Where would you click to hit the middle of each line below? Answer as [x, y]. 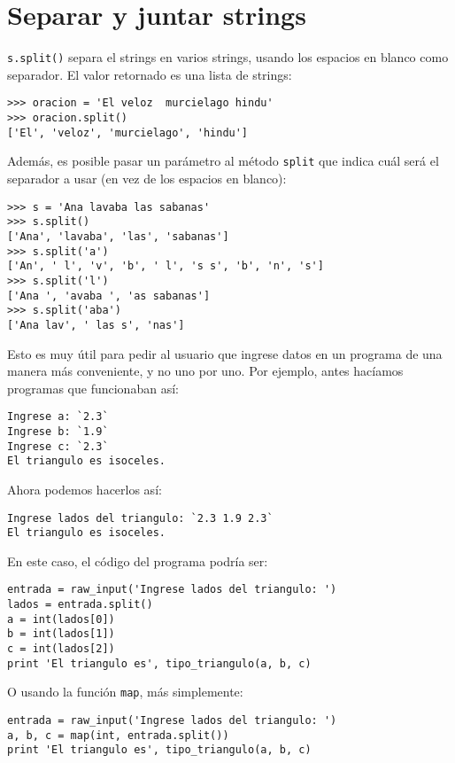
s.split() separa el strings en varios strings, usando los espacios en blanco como [228, 57]
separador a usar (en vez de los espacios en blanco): [147, 178]
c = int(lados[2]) [61, 649]
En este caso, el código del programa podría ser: [138, 561]
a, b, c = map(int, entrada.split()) [118, 735]
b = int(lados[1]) [61, 634]
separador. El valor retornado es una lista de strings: [150, 74]
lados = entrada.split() [80, 605]
